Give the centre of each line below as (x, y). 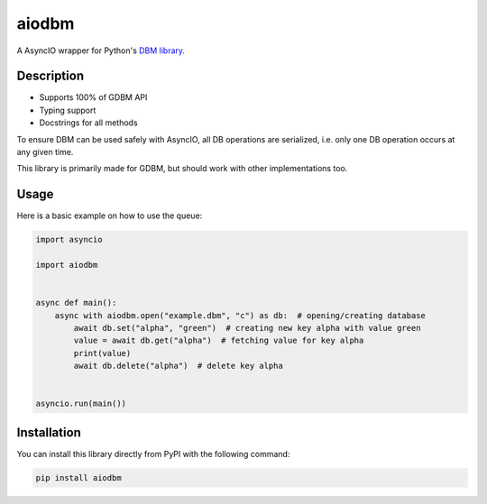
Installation (49, 432)
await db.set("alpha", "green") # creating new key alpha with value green (247, 328)
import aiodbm (67, 265)
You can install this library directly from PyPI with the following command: (153, 454)
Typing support (68, 110)
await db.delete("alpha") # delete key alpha (178, 366)
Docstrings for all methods (89, 123)
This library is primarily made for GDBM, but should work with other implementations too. (182, 169)
